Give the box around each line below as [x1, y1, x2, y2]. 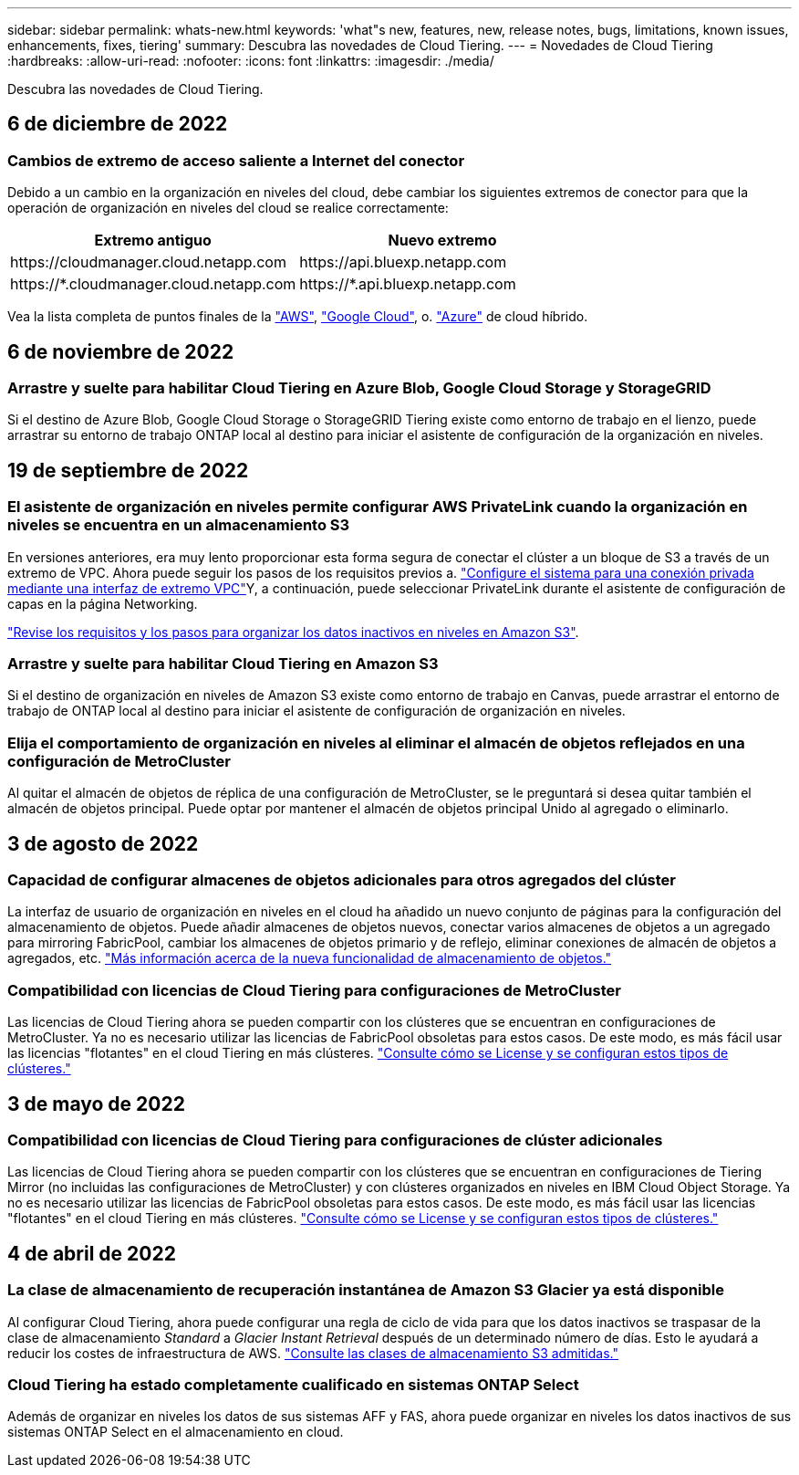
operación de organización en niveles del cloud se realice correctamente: [7, 200, 449, 216]
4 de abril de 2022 [7, 1241, 176, 1265]
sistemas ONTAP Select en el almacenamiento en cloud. [7, 1424, 344, 1440]
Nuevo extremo [388, 231, 497, 250]
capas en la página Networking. [7, 595, 198, 612]
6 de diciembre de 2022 [7, 112, 228, 136]
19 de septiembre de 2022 [7, 458, 249, 482]
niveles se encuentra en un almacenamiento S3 [7, 516, 350, 535]
